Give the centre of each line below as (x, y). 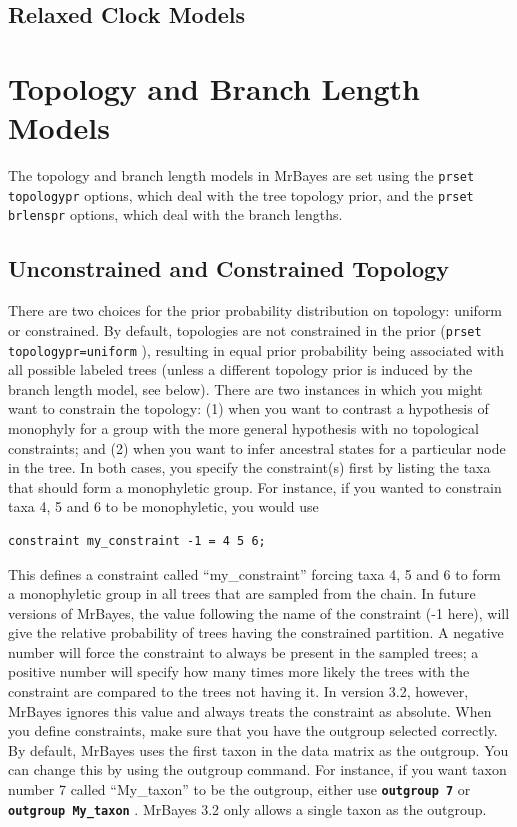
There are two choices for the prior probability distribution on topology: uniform (255, 310)
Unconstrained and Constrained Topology (228, 268)
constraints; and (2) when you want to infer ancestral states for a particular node (257, 447)
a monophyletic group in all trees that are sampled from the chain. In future (242, 593)
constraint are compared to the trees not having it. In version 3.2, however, (238, 691)
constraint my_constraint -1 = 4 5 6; (137, 540)
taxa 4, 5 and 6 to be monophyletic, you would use (163, 506)
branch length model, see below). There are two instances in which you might (245, 388)
